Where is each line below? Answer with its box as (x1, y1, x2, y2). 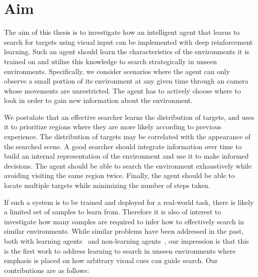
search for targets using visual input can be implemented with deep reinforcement (4, 36, 253, 47)
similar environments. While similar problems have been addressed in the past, (4, 226, 244, 236)
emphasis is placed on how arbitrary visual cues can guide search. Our (4, 255, 218, 266)
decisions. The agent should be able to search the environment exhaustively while (4, 160, 252, 171)
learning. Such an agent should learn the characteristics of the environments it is (4, 46, 250, 57)
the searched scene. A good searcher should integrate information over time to (4, 141, 242, 151)
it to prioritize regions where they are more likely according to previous (4, 121, 222, 132)
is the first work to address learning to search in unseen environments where (4, 245, 236, 256)
